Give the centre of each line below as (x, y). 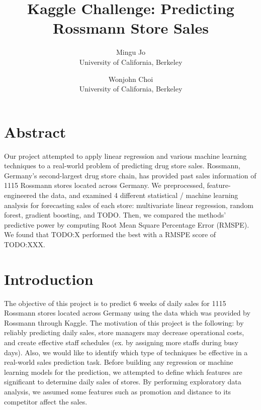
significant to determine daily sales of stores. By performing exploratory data (123, 382)
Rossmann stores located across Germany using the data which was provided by (127, 313)
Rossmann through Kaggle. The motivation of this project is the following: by (124, 322)
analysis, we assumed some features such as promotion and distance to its (118, 392)
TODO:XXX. (25, 244)
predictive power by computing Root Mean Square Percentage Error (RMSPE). (127, 224)
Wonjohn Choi (131, 79)
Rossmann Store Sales (131, 28)
